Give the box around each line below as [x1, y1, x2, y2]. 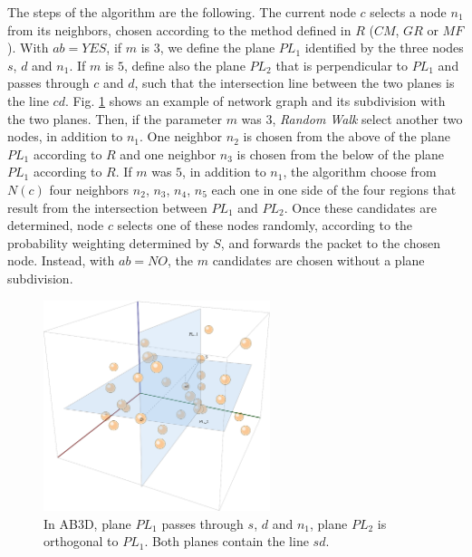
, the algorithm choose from [283, 162, 437, 181]
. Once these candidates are [284, 197, 437, 216]
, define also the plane [124, 55, 246, 74]
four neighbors [49, 179, 130, 198]
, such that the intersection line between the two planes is [134, 73, 455, 92]
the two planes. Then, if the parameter [7, 109, 222, 128]
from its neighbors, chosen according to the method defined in [7, 20, 352, 39]
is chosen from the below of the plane [236, 144, 445, 163]
